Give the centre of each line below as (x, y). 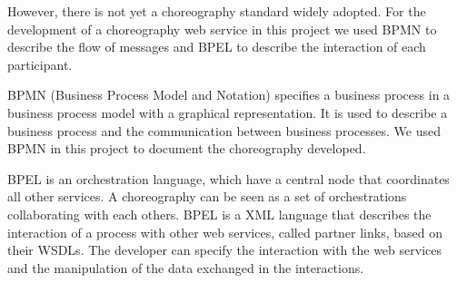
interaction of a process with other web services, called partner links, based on (225, 232)
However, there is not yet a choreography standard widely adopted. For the (217, 11)
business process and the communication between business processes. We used (224, 130)
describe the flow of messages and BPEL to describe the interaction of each (217, 47)
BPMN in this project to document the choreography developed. (187, 148)
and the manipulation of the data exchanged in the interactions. (186, 267)
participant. (40, 64)
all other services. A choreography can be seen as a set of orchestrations (207, 196)
